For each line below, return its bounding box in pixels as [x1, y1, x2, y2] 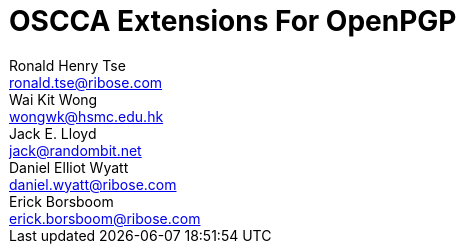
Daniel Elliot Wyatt [9, 158, 129, 176]
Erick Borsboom [9, 192, 114, 210]
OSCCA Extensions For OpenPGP [9, 4, 457, 38]
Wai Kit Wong [9, 90, 98, 108]
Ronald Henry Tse [9, 56, 126, 74]
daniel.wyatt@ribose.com [9, 175, 177, 193]
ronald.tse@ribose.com [9, 73, 163, 91]
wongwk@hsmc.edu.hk [9, 107, 164, 125]
